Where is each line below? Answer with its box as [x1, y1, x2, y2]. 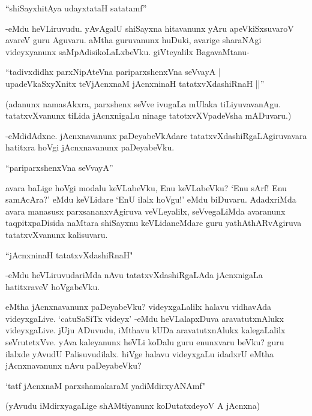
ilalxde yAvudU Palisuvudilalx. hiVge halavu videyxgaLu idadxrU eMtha [5, 347, 274, 360]
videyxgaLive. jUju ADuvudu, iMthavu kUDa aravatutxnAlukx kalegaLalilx [5, 324, 286, 336]
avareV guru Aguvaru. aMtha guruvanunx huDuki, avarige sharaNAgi [5, 34, 262, 46]
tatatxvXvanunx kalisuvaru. [5, 228, 108, 240]
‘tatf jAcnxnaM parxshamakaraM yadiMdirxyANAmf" [5, 379, 205, 391]
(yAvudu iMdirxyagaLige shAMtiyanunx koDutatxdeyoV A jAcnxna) [5, 399, 260, 412]
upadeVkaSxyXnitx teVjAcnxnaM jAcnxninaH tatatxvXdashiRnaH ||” [5, 77, 265, 89]
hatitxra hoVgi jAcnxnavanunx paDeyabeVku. [5, 141, 175, 153]
